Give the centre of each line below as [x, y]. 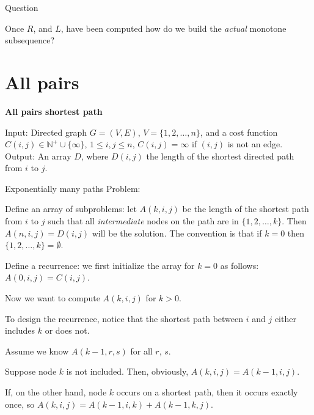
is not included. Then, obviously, [127, 371]
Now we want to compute [53, 298]
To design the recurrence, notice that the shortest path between [124, 318]
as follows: [239, 265]
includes [20, 330]
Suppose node [31, 371]
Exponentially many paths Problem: [73, 188]
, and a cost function [239, 132]
